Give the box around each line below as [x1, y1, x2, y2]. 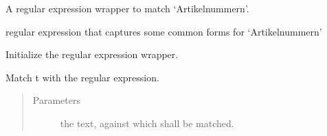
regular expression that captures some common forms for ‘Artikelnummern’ [5, 24, 322, 38]
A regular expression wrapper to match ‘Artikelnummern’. [5, 1, 249, 15]
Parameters [32, 93, 80, 107]
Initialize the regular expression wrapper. [5, 47, 179, 62]
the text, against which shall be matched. [60, 115, 234, 130]
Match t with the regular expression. [5, 70, 159, 84]
